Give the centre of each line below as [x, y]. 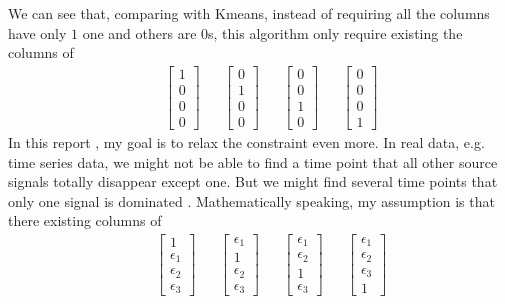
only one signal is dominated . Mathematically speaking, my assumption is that [251, 200]
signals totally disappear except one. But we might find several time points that [253, 181]
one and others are [139, 32]
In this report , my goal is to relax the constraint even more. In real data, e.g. [246, 141]
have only [37, 32]
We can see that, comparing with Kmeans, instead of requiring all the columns [249, 13]
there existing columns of [85, 220]
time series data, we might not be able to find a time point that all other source [253, 161]
